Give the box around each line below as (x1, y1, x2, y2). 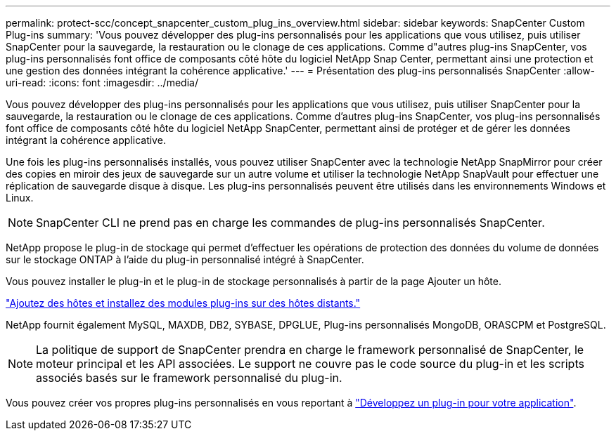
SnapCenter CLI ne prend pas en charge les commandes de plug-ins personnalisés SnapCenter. (36, 216, 545, 230)
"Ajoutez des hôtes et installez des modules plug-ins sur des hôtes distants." (6, 297, 361, 309)
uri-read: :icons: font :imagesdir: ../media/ (6, 77, 198, 88)
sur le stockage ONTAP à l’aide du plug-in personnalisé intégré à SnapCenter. (6, 253, 364, 265)
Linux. (6, 192, 34, 204)
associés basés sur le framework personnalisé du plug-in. (36, 371, 342, 385)
